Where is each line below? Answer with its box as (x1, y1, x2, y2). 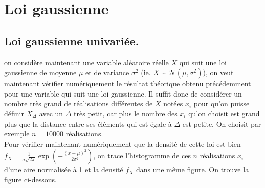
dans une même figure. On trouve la (136, 164, 249, 175)
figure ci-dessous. (4, 174, 57, 184)
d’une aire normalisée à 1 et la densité (4, 164, 123, 175)
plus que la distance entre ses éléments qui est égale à (4, 118, 172, 129)
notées (163, 98, 183, 109)
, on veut (205, 67, 234, 78)
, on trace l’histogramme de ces (93, 150, 191, 161)
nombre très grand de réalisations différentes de (4, 98, 153, 109)
